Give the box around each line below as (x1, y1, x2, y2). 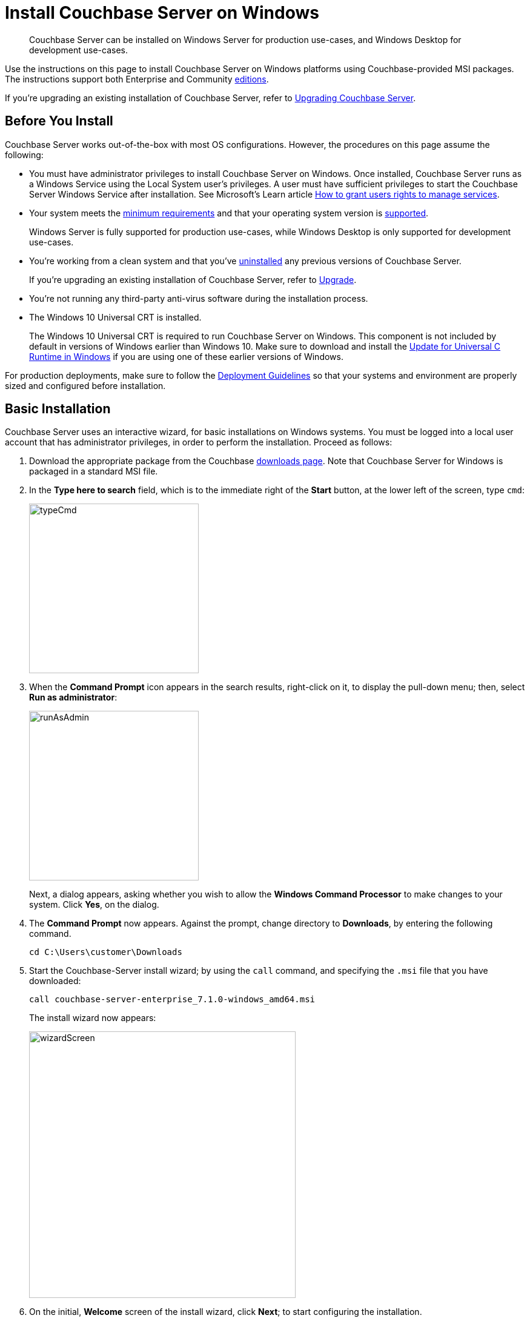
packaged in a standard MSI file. (29, 466, 158, 477)
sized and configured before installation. (5, 380, 166, 391)
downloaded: (29, 976, 81, 987)
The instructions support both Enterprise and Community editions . (5, 73, 269, 84)
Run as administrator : (29, 692, 118, 703)
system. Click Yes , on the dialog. (29, 899, 159, 910)
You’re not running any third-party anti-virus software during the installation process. (29, 293, 368, 304)
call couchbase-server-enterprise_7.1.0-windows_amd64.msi (29, 994, 316, 1005)
